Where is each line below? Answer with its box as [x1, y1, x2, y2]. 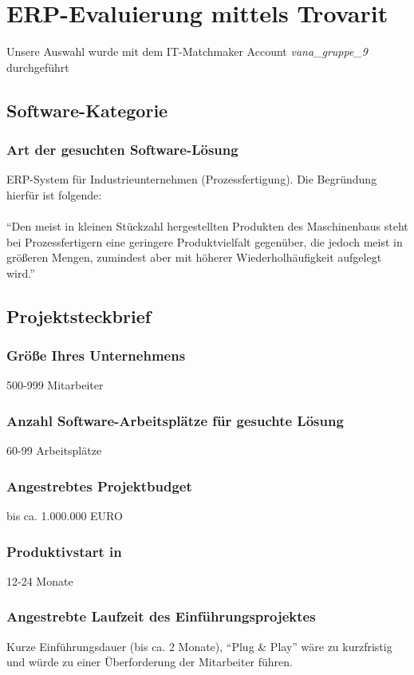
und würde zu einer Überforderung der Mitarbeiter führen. [6, 653, 293, 670]
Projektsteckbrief [6, 303, 152, 328]
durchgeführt [6, 58, 69, 75]
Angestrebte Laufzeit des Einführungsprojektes [6, 606, 316, 626]
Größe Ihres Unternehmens [6, 345, 186, 365]
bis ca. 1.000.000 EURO [6, 507, 123, 524]
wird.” [6, 264, 35, 281]
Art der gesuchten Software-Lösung [6, 140, 239, 160]
